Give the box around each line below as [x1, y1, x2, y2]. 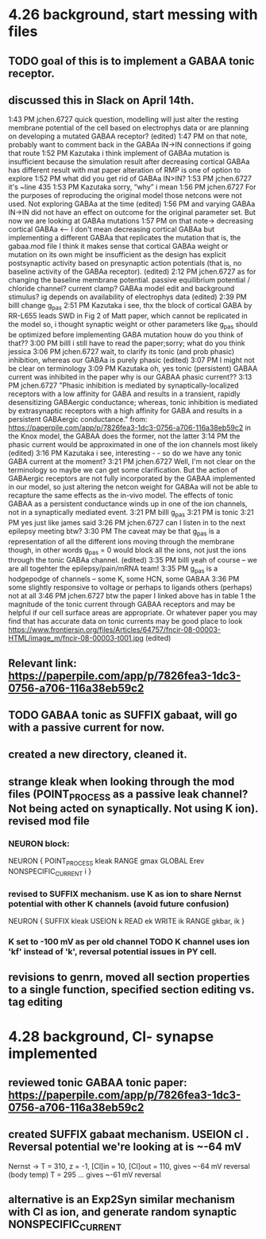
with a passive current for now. [8, 720, 165, 734]
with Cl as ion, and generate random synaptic [8, 1206, 237, 1219]
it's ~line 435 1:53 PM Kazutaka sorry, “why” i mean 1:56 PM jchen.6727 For [8, 182, 256, 192]
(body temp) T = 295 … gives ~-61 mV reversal [8, 1170, 161, 1179]
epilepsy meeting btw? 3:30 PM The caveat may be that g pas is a [8, 526, 221, 538]
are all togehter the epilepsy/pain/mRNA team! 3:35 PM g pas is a [8, 563, 218, 575]
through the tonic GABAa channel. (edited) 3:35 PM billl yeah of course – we [8, 555, 258, 565]
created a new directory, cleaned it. [8, 748, 188, 762]
